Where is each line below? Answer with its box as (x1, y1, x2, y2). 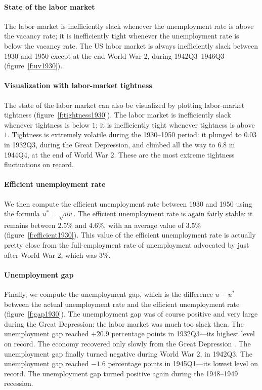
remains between (4, 219, 56, 230)
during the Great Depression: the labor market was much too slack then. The (4, 318, 244, 329)
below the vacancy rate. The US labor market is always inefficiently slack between (4, 40, 258, 51)
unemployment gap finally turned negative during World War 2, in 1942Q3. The (4, 348, 253, 359)
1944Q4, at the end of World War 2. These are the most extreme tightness (4, 149, 235, 160)
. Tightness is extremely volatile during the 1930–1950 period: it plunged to (8, 129, 242, 140)
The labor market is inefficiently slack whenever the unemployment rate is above (4, 20, 254, 31)
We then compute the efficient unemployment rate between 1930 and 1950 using (4, 198, 252, 209)
